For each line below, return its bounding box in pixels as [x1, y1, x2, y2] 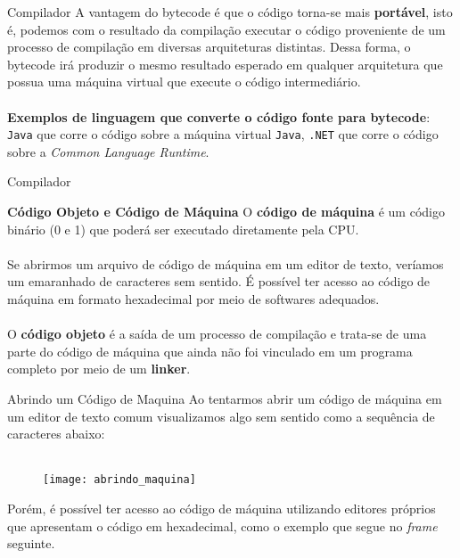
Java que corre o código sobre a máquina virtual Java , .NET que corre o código [7, 125, 439, 144]
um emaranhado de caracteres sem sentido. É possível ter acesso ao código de [7, 272, 431, 291]
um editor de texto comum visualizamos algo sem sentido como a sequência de [7, 406, 435, 425]
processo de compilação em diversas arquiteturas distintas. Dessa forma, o [7, 37, 411, 56]
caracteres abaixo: [7, 424, 105, 443]
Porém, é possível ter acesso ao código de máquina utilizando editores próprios [7, 498, 436, 517]
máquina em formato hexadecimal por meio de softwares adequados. [7, 289, 380, 308]
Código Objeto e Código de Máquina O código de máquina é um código [7, 202, 445, 220]
